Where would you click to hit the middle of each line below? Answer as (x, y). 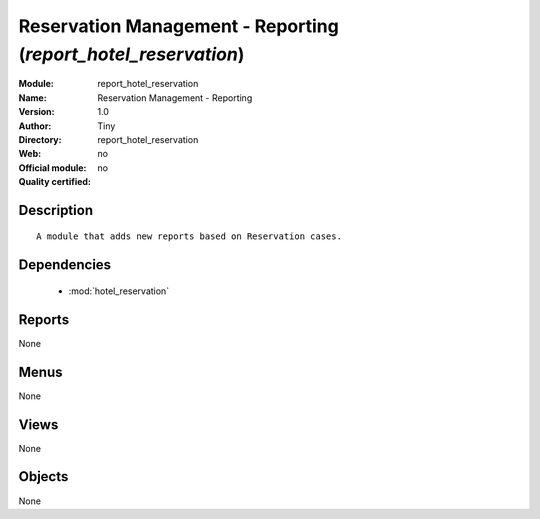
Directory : (40, 139)
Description (56, 210)
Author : (35, 126)
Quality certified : (55, 182)
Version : (36, 112)
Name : (32, 97)
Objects (43, 476)
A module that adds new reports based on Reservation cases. (189, 236)
